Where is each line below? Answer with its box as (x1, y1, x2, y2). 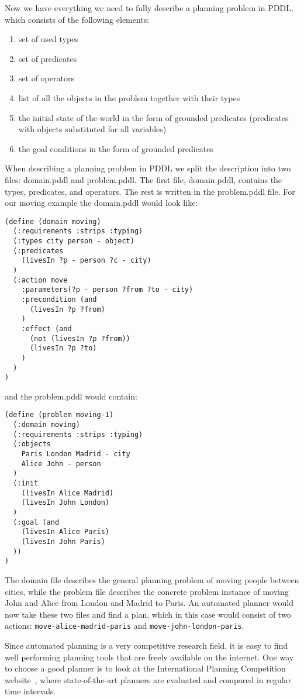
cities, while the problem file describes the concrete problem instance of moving (5, 585, 289, 597)
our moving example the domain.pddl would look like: (5, 197, 198, 209)
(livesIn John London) (21, 498, 109, 507)
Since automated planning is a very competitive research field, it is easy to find (5, 639, 288, 651)
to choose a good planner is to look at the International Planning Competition (5, 662, 286, 674)
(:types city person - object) (13, 237, 134, 246)
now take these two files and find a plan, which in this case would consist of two (5, 608, 291, 620)
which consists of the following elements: (5, 13, 150, 25)
